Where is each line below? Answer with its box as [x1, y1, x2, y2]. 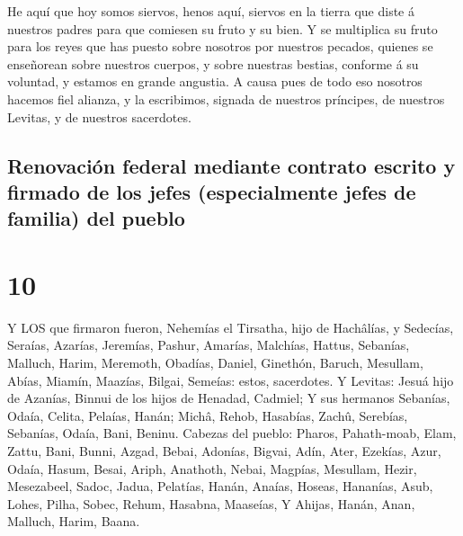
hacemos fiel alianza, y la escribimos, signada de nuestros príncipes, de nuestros [7, 89, 445, 108]
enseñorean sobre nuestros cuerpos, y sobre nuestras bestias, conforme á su [7, 54, 419, 73]
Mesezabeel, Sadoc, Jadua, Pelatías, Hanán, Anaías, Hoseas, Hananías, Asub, [7, 477, 433, 496]
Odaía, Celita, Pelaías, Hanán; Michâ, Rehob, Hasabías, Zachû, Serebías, [7, 406, 408, 424]
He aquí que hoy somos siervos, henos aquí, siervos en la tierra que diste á [7, 2, 414, 20]
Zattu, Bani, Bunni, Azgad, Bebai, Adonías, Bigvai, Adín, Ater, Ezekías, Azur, [7, 442, 441, 460]
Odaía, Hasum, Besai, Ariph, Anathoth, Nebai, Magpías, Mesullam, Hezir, [7, 459, 417, 478]
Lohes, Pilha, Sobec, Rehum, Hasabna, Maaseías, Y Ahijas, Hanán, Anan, [7, 494, 415, 513]
